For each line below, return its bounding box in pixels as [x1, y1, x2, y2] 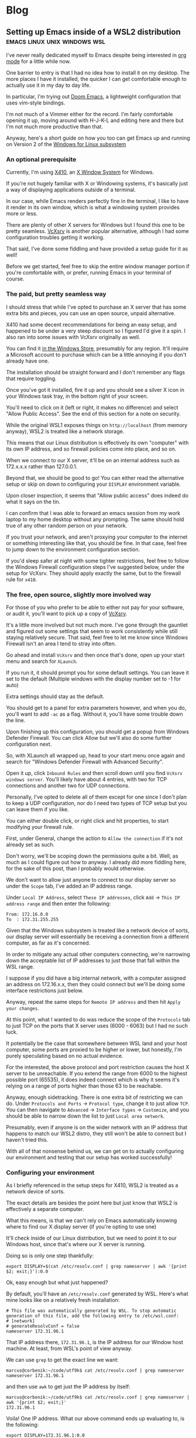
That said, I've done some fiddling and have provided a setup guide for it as [6, 245, 188, 252]
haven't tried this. [6, 1136, 49, 1143]
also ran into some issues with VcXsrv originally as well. [6, 333, 140, 340]
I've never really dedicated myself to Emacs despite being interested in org [6, 52, 187, 59]
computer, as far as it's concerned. [6, 939, 91, 946]
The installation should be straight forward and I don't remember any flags [6, 368, 185, 375]
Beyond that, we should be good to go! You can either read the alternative [6, 474, 184, 481]
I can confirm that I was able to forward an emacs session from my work [6, 509, 180, 516]
